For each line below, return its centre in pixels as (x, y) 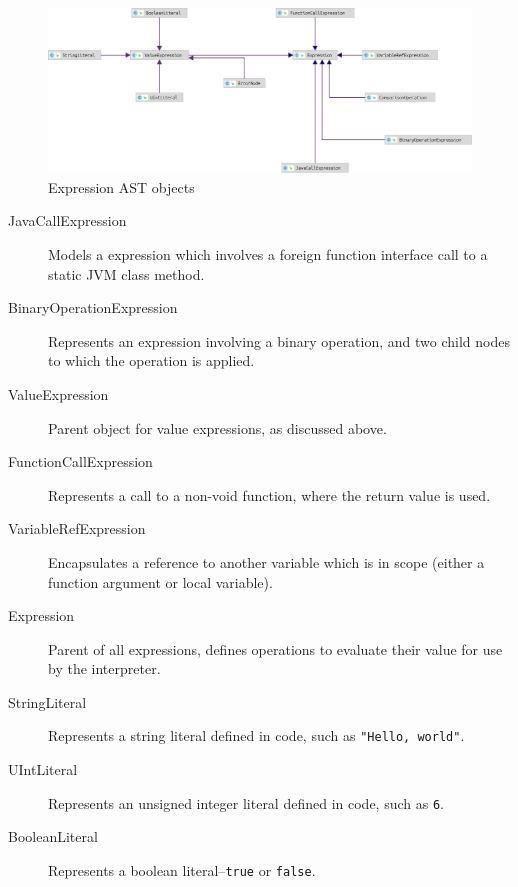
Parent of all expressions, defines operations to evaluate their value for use (275, 648)
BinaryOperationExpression (93, 307)
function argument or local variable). (160, 581)
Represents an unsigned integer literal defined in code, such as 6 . (246, 802)
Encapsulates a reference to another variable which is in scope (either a (266, 561)
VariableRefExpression (77, 528)
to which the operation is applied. (151, 360)
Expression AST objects (121, 186)
